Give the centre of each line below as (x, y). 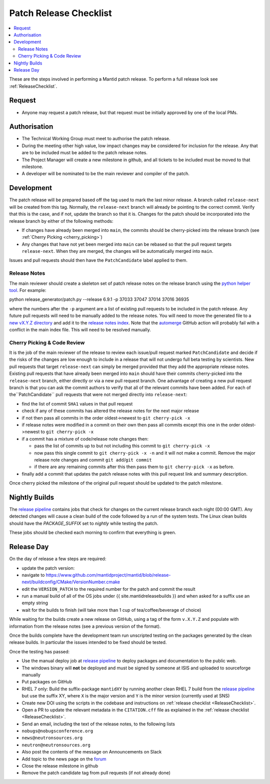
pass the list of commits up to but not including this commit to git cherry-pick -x (122, 446)
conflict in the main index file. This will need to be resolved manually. (80, 329)
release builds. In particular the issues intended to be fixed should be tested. (88, 642)
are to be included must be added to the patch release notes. (84, 153)
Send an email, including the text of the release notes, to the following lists (98, 724)
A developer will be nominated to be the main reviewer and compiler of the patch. (105, 174)
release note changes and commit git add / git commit (93, 460)
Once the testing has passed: (39, 651)
